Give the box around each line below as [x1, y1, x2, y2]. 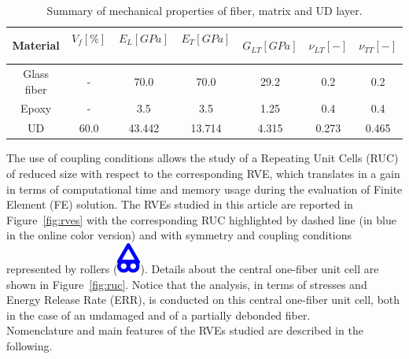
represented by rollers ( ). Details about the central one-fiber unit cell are [6, 260, 379, 276]
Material [12, 37, 60, 54]
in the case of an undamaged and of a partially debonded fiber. [6, 306, 311, 323]
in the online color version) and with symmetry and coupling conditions [6, 227, 352, 243]
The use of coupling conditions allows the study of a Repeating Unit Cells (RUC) [6, 150, 399, 166]
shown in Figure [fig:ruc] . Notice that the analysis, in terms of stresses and [6, 276, 367, 292]
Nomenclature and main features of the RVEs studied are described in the [6, 322, 363, 339]
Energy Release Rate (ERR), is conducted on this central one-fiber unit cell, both [6, 291, 400, 308]
